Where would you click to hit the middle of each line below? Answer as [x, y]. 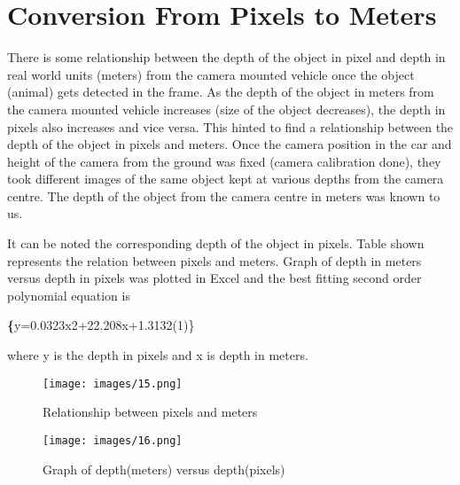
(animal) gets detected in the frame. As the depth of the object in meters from [221, 92]
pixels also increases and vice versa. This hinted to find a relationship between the [230, 126]
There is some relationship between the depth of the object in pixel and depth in [226, 57]
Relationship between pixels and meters [150, 412]
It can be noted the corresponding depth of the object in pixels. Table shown [216, 243]
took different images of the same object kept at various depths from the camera [226, 179]
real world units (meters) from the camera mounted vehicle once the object [211, 74]
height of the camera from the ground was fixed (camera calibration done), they [224, 161]
